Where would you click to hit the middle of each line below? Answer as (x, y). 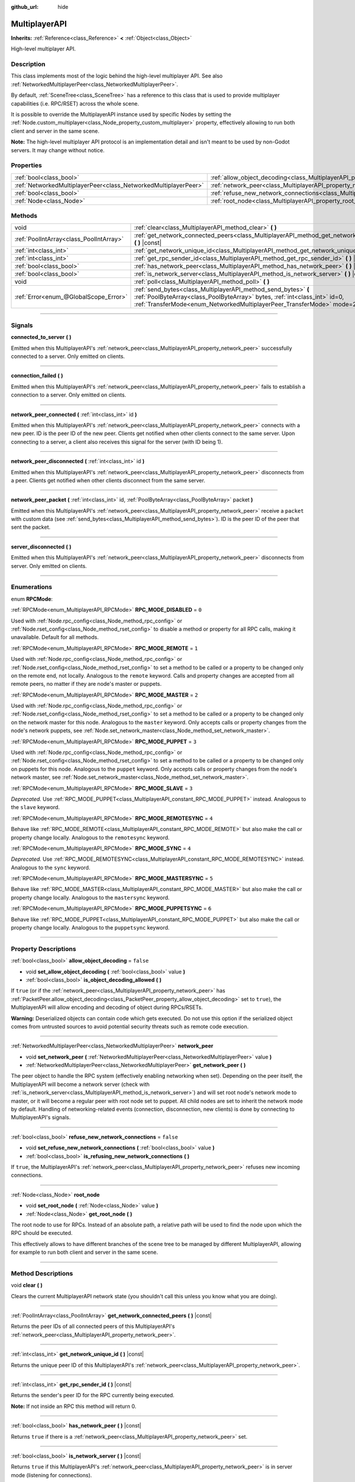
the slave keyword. (35, 807)
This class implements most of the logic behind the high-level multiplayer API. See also (117, 76)
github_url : (25, 7)
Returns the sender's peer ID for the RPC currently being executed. (93, 1395)
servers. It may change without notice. (58, 150)
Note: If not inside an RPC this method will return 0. (74, 1406)
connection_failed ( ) (37, 376)
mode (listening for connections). (51, 1475)
